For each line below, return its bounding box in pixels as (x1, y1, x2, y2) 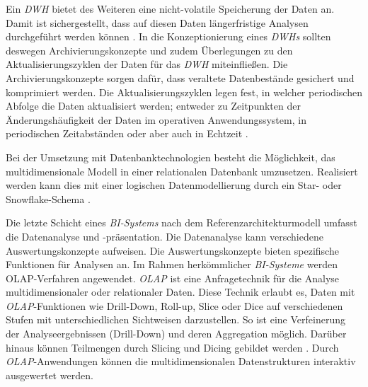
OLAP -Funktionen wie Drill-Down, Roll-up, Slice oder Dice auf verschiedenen (6, 298, 343, 313)
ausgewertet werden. (6, 367, 93, 382)
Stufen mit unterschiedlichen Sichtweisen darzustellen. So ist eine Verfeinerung (6, 312, 345, 327)
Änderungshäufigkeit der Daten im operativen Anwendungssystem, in (6, 112, 306, 127)
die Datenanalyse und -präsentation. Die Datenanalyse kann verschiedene (6, 229, 323, 243)
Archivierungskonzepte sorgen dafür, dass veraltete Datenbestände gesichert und (6, 70, 355, 85)
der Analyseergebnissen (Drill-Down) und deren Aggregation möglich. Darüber (6, 326, 347, 341)
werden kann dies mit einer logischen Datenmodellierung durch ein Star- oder (6, 178, 342, 192)
